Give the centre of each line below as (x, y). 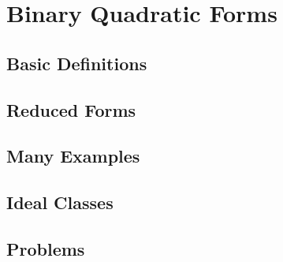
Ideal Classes (60, 202)
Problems (46, 248)
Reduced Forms (71, 109)
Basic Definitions (77, 63)
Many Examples (73, 156)
